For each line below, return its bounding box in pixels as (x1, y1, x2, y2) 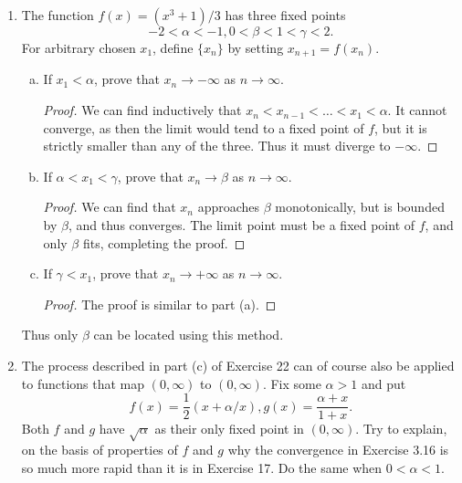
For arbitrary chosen (21, 38, 136, 57)
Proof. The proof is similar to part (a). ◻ (43, 294, 277, 313)
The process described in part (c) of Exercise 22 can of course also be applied (21, 355, 455, 374)
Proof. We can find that (43, 197, 176, 216)
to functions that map (21, 373, 145, 393)
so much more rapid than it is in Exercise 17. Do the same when (21, 457, 383, 477)
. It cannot (387, 100, 447, 120)
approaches (197, 197, 260, 216)
